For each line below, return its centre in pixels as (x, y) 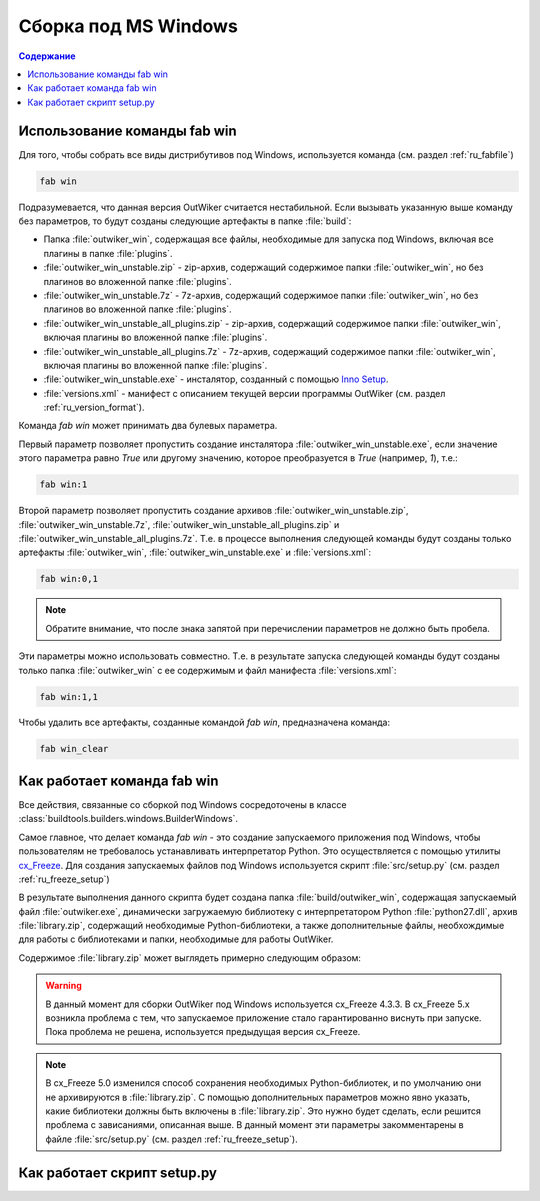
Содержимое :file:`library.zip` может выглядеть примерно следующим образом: (190, 957)
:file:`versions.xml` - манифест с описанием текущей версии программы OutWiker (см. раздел (244, 393)
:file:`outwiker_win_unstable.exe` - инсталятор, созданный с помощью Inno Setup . (216, 379)
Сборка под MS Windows (128, 26)
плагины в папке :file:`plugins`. (108, 253)
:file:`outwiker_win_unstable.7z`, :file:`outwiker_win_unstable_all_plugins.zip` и (179, 524)
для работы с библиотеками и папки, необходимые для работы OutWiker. (176, 939)
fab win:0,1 (69, 579)
